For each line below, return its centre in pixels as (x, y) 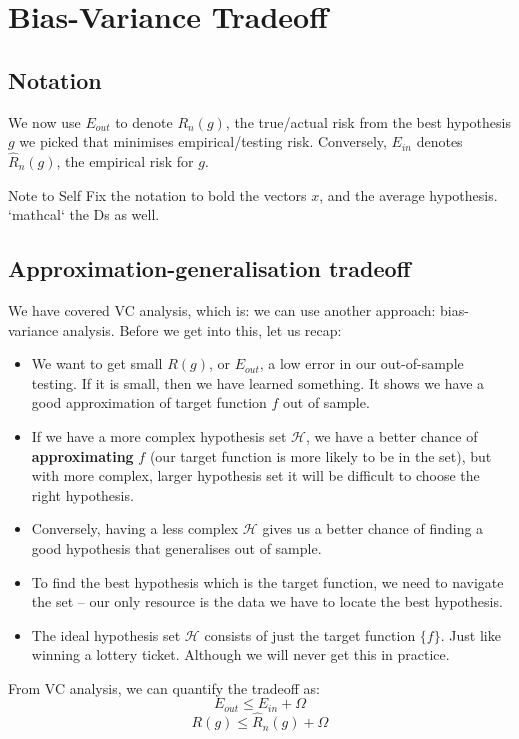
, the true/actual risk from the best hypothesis (368, 121)
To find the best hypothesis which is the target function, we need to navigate (267, 581)
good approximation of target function (149, 402)
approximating (82, 455)
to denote (144, 121)
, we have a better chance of (391, 435)
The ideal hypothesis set (106, 634)
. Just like (470, 634)
